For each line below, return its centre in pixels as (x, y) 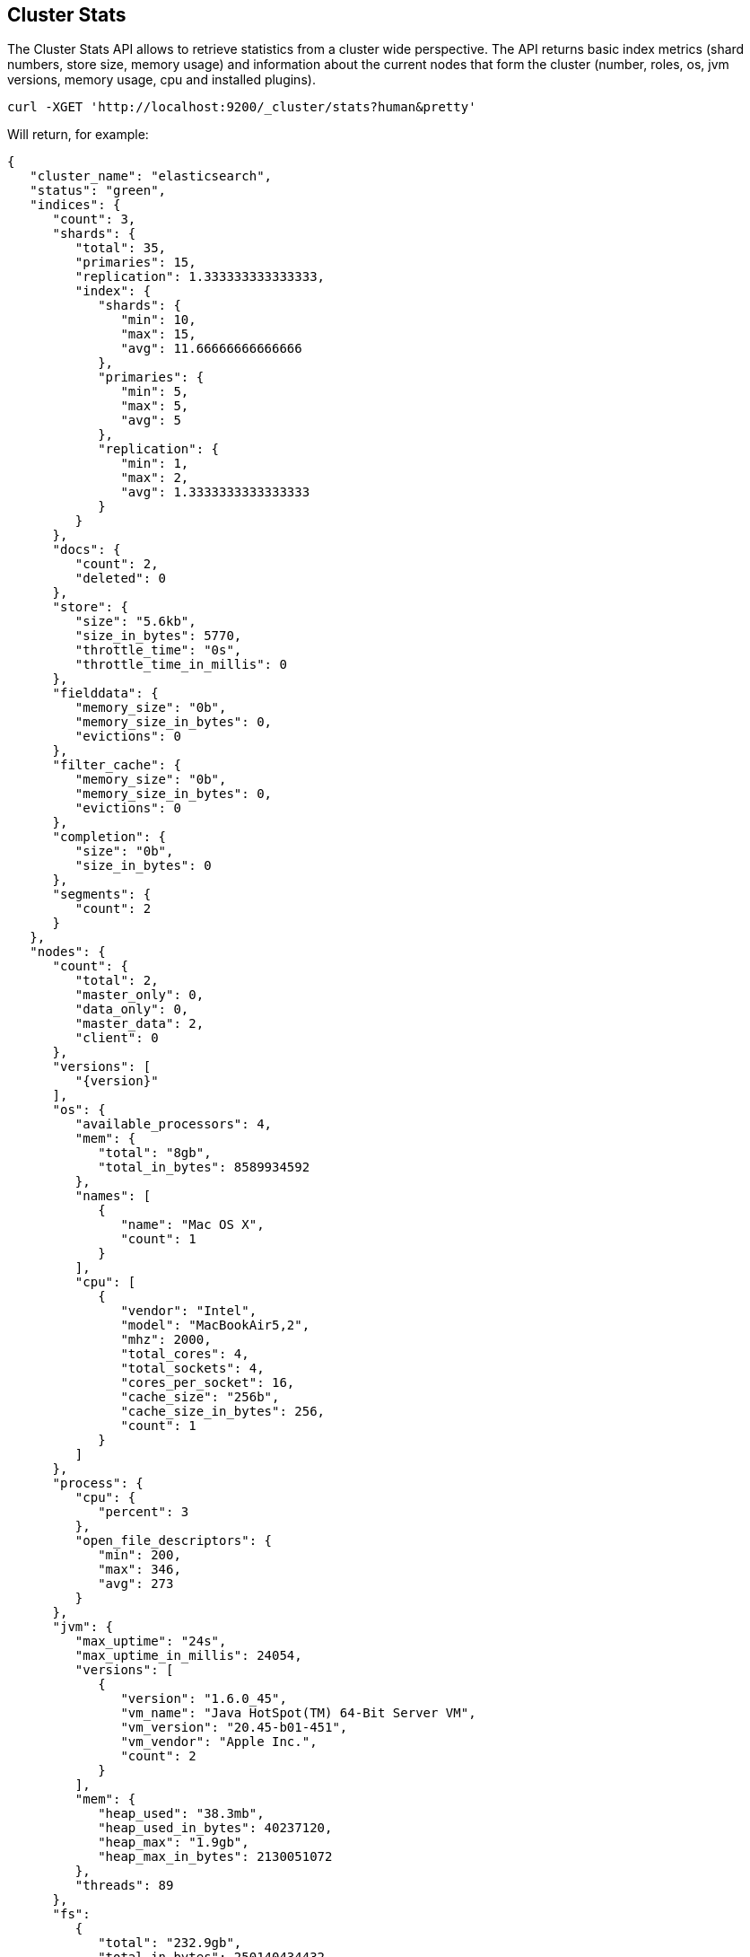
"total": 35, (121, 248)
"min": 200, (140, 1555)
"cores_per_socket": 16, (208, 1383)
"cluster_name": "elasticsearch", (151, 176)
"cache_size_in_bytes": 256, (223, 1412)
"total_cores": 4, (185, 1354)
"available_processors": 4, (174, 1124)
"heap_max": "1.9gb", (174, 1843)
